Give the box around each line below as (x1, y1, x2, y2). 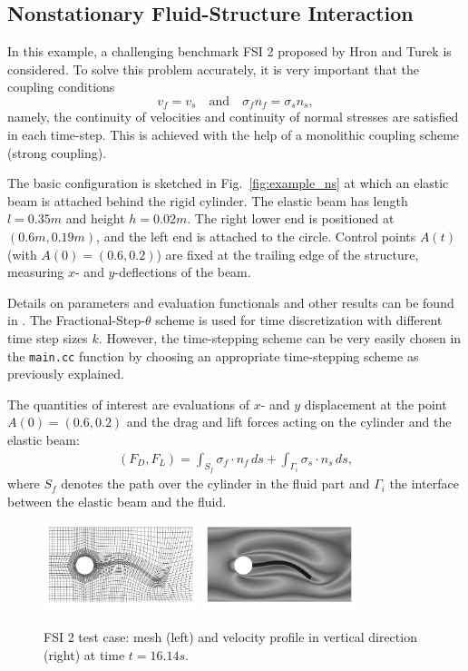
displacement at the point (304, 394, 447, 413)
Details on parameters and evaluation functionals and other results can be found (7, 292, 454, 311)
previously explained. (7, 364, 124, 383)
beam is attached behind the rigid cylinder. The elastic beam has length (7, 191, 408, 210)
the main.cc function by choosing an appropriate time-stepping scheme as (7, 346, 419, 365)
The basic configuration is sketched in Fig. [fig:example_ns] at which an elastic (7, 173, 449, 192)
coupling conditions (7, 77, 115, 96)
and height (65, 209, 125, 228)
